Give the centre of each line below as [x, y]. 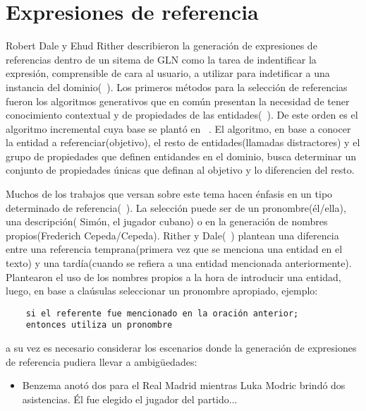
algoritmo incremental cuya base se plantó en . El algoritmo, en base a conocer [178, 128]
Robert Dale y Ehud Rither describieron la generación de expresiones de [161, 46]
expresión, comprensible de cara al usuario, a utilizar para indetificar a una [168, 73]
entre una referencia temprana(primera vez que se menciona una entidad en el [174, 249]
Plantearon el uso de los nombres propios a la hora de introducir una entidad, [173, 276]
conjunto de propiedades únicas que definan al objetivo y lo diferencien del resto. [180, 170]
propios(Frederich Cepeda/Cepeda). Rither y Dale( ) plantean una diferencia [172, 235]
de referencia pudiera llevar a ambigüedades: [102, 361]
